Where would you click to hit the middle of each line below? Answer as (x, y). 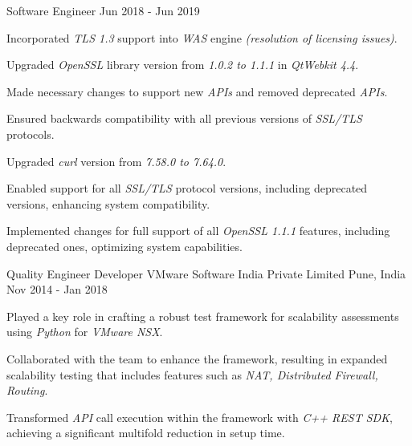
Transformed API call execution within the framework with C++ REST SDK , (200, 417)
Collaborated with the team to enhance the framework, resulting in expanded (197, 358)
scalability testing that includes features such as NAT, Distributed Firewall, (192, 374)
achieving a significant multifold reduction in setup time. (146, 433)
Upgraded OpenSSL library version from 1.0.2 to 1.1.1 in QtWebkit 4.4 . (183, 65)
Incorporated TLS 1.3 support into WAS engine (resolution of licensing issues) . (202, 37)
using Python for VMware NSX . (85, 332)
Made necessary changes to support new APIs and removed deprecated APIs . (197, 91)
